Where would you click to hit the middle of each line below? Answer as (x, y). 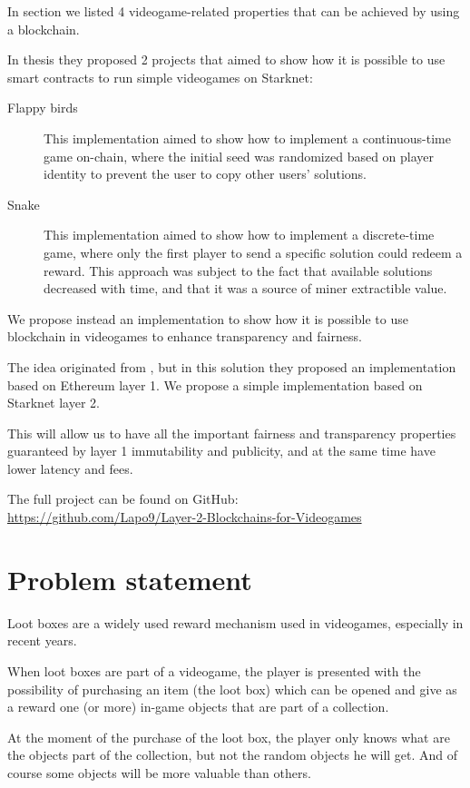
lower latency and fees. (70, 468)
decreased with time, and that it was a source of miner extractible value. (245, 288)
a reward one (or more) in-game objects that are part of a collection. (198, 707)
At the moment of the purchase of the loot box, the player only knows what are (229, 737)
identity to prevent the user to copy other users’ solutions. (205, 174)
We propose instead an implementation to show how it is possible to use (208, 318)
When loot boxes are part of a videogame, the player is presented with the (214, 670)
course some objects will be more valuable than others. (159, 772)
